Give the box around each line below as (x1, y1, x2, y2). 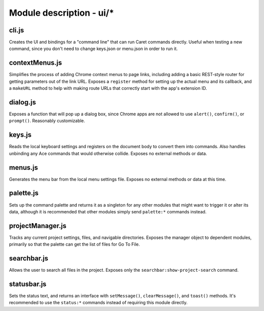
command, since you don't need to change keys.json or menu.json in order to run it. (9, 46, 178, 52)
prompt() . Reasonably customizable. (9, 118, 86, 124)
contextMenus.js (9, 59, 62, 67)
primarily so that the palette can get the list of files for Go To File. (9, 241, 140, 247)
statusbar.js (9, 280, 46, 288)
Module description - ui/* (9, 7, 114, 18)
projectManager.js (9, 221, 66, 230)
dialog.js (9, 98, 36, 106)
